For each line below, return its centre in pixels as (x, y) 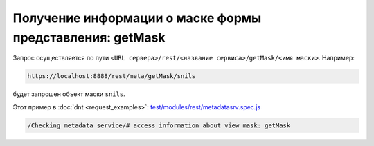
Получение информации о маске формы (137, 18)
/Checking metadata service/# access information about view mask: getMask (159, 125)
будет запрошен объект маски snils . (69, 94)
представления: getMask (89, 37)
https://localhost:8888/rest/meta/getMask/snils (112, 76)
